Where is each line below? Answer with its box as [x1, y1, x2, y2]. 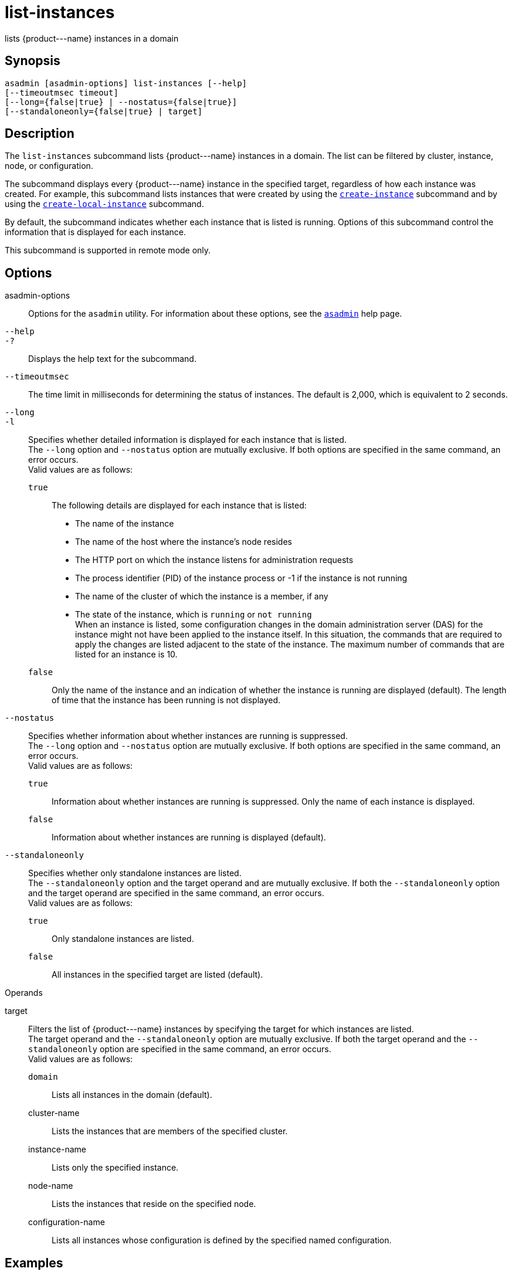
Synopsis [5, 53, 60, 69]
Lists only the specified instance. [52, 1162, 179, 1173]
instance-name [28, 1144, 86, 1155]
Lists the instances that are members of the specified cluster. [52, 1126, 288, 1137]
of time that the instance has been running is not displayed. [52, 695, 281, 706]
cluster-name [28, 1108, 80, 1118]
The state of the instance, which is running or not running [75, 609, 312, 620]
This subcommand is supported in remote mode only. [5, 245, 211, 256]
